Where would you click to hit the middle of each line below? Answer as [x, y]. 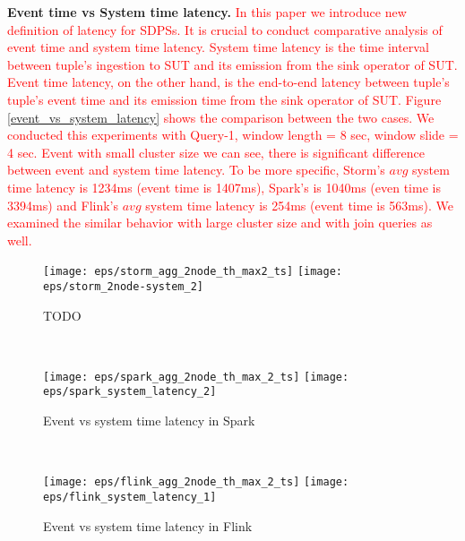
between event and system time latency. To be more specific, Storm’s [196, 170]
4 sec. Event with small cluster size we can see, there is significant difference [216, 152]
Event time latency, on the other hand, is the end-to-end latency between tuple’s [228, 82]
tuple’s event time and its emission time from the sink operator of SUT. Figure [224, 99]
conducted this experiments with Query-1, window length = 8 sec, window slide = [233, 135]
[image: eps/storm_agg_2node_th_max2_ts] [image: [193, 272]
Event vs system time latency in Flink [148, 525]
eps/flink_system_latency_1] [130, 497]
